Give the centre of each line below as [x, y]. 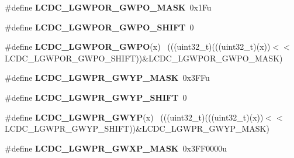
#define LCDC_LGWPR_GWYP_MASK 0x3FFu [107, 78]
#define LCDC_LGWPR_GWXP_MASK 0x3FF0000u [116, 148]
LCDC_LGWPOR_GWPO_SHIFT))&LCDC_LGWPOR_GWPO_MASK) [144, 58]
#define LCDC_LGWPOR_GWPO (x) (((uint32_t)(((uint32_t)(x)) [138, 47]
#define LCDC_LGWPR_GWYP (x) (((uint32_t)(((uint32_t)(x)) [134, 117]
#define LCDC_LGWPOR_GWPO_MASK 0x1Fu [108, 7]
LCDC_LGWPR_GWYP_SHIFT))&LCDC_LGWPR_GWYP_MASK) [137, 128]
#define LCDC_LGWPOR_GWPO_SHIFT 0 [99, 27]
